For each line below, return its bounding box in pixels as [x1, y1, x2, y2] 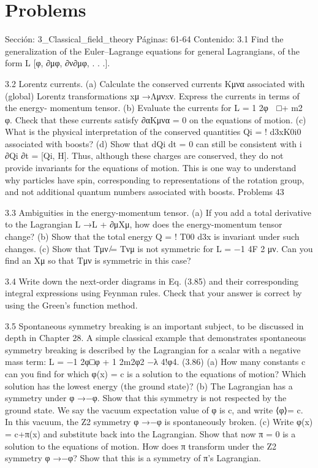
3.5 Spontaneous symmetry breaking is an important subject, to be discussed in [5, 319, 304, 332]
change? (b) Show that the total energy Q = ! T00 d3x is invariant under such [5, 230, 300, 243]
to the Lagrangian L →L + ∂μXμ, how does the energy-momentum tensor [5, 218, 282, 231]
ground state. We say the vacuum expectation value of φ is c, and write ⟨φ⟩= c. [5, 403, 303, 416]
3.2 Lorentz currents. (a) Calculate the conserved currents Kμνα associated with [5, 77, 305, 90]
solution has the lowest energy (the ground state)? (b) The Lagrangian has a [5, 379, 293, 392]
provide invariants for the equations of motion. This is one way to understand [5, 161, 297, 174]
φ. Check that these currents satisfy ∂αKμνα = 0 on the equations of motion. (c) [5, 113, 306, 126]
